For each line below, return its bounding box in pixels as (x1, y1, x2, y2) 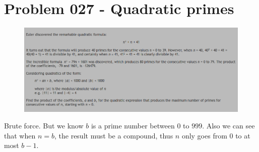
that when (4, 130, 36, 140)
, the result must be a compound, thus (54, 130, 173, 140)
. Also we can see (202, 120, 255, 131)
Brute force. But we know (4, 120, 84, 131)
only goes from (181, 130, 227, 140)
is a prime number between (91, 120, 175, 131)
